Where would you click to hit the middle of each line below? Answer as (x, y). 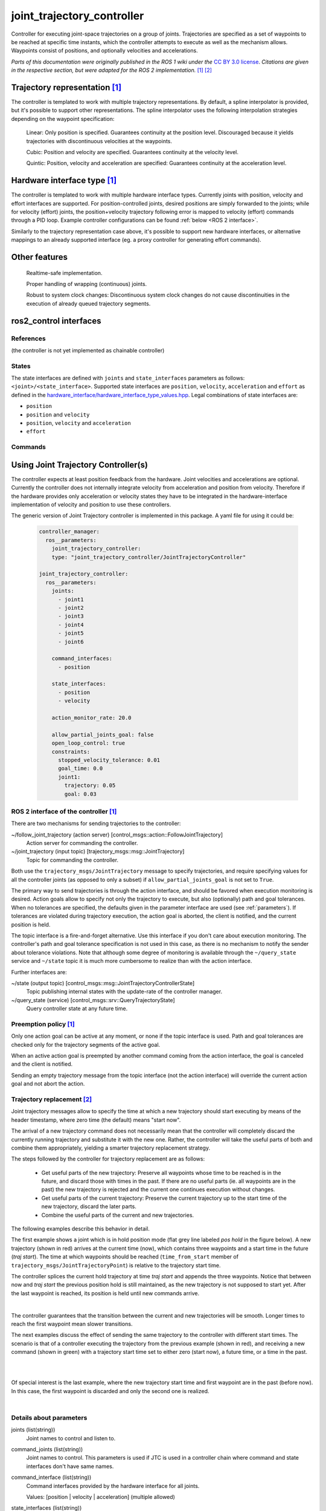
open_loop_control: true (88, 743)
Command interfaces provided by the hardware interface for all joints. (113, 1486)
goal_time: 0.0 (81, 768)
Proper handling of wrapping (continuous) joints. (87, 284)
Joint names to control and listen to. (71, 1438)
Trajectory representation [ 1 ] (66, 87)
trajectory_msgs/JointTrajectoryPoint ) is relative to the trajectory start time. (116, 1265)
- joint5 (71, 633)
